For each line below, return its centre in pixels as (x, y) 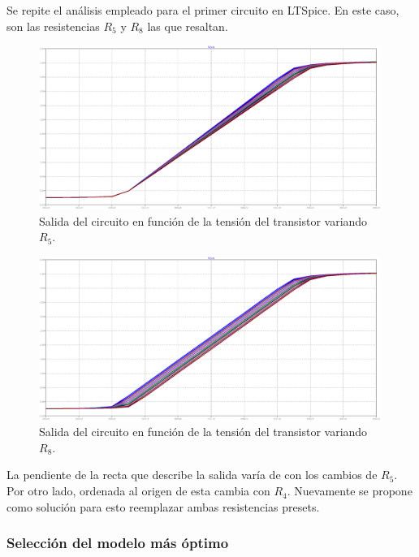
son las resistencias (53, 26)
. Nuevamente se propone (350, 491)
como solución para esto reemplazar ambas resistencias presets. (163, 506)
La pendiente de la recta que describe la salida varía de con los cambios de (192, 475)
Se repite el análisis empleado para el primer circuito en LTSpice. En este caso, (203, 10)
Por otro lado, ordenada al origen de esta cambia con (138, 491)
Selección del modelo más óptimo (118, 543)
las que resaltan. (188, 26)
